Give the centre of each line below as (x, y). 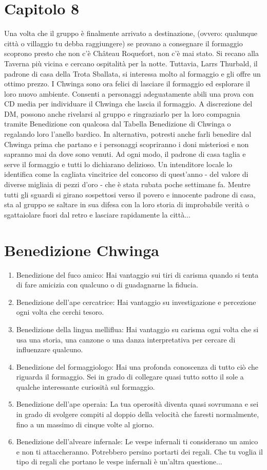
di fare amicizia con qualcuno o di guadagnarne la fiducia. (107, 285)
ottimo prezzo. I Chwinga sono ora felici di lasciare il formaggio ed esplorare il (127, 84)
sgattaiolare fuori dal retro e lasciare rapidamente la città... (97, 214)
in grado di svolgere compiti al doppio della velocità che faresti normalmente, (138, 414)
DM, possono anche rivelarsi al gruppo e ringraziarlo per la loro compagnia (122, 113)
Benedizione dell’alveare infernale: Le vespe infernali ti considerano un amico (137, 441)
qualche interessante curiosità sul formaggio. (85, 386)
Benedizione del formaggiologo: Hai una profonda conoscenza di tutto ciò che (137, 366)
